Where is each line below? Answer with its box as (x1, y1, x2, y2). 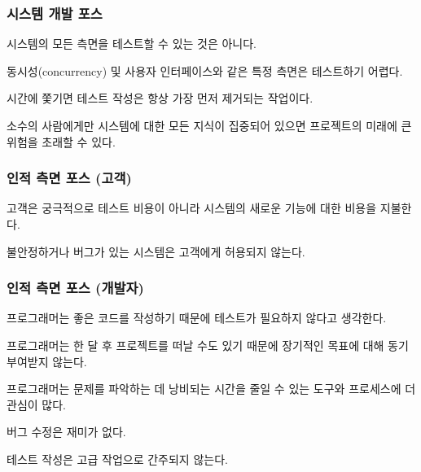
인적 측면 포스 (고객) (7, 168, 132, 188)
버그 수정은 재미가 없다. (7, 423, 126, 440)
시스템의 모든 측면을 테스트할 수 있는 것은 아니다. (7, 35, 257, 52)
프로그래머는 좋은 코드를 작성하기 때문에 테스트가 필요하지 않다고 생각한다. (7, 309, 387, 326)
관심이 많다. (7, 396, 66, 413)
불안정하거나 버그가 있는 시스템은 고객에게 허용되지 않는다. (7, 243, 305, 260)
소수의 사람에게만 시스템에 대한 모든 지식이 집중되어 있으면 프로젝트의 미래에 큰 (7, 117, 412, 133)
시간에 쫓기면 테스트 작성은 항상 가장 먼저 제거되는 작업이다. (7, 90, 314, 107)
